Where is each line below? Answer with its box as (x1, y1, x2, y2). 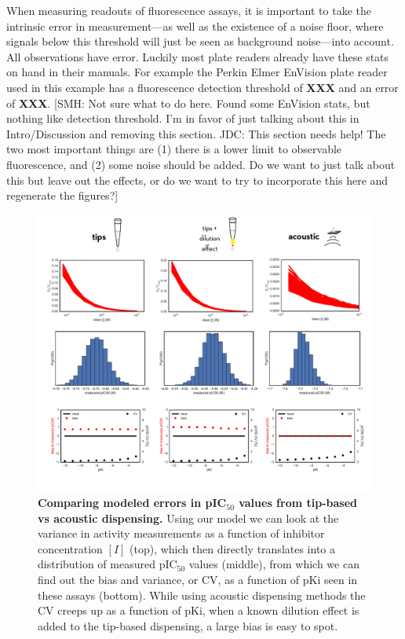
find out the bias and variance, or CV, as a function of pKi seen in (38, 571, 358, 588)
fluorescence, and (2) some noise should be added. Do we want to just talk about (6, 156, 396, 172)
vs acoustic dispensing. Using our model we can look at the (38, 509, 339, 526)
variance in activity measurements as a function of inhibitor (38, 525, 325, 542)
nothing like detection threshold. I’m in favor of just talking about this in (6, 110, 359, 127)
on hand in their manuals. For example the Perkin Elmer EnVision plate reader (6, 64, 388, 80)
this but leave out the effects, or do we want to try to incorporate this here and (6, 171, 389, 188)
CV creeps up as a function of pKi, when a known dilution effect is (38, 602, 359, 619)
